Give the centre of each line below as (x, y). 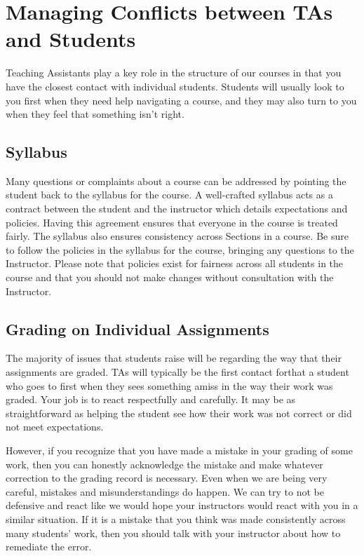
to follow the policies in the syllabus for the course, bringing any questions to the (180, 249)
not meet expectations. (55, 427)
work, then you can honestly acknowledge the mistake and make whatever (164, 464)
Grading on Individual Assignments (137, 328)
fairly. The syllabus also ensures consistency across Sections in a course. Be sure (177, 236)
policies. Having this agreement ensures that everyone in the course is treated (172, 222)
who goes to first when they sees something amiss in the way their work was (169, 385)
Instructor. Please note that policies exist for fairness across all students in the (175, 263)
